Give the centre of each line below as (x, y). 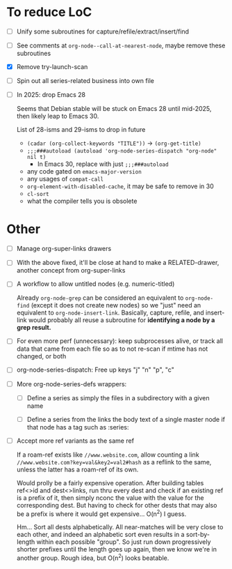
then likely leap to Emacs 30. (58, 116)
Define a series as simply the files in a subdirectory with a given (118, 397)
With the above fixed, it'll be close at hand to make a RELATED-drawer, (118, 263)
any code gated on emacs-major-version (84, 172)
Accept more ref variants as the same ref (75, 441)
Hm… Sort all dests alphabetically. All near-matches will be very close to (120, 527)
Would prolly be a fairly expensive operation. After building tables (110, 483)
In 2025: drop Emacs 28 (51, 95)
